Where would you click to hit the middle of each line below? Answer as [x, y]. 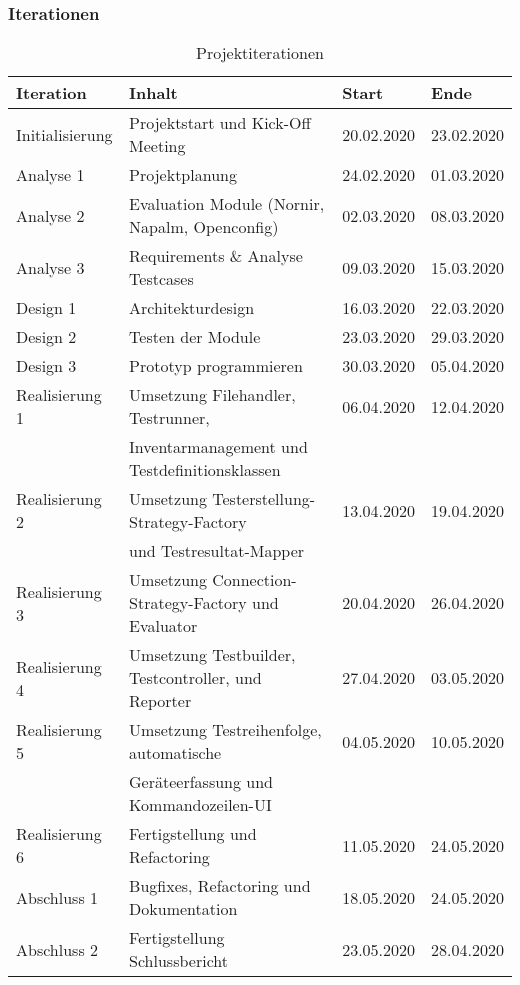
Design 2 [46, 337]
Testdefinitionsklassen [205, 470]
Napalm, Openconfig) [204, 227]
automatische [175, 753]
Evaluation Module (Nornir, [227, 204]
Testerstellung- [264, 499]
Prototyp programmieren [216, 366]
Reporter [160, 701]
